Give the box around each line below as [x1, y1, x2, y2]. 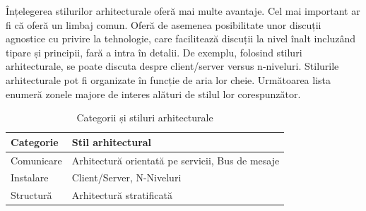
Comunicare [11, 152, 62, 167]
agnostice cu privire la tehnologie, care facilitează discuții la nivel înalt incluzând [6, 31, 355, 46]
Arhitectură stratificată [71, 188, 172, 203]
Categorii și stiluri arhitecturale [76, 110, 213, 125]
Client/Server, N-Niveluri [71, 170, 182, 185]
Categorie [11, 134, 59, 149]
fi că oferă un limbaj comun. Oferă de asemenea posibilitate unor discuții [6, 17, 321, 32]
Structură [11, 188, 52, 203]
